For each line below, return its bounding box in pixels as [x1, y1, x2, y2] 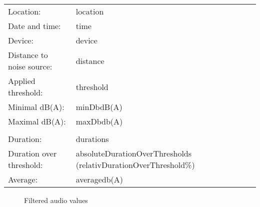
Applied [8, 75, 35, 86]
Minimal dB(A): [8, 101, 64, 112]
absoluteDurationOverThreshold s [75, 147, 192, 159]
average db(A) [75, 173, 123, 185]
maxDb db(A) [75, 115, 123, 127]
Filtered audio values [24, 195, 88, 205]
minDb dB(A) [75, 101, 122, 112]
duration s [75, 133, 109, 144]
